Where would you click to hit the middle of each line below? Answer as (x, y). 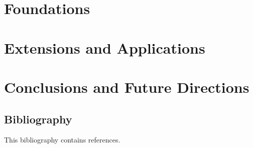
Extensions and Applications (105, 47)
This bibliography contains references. (62, 140)
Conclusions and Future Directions (127, 87)
